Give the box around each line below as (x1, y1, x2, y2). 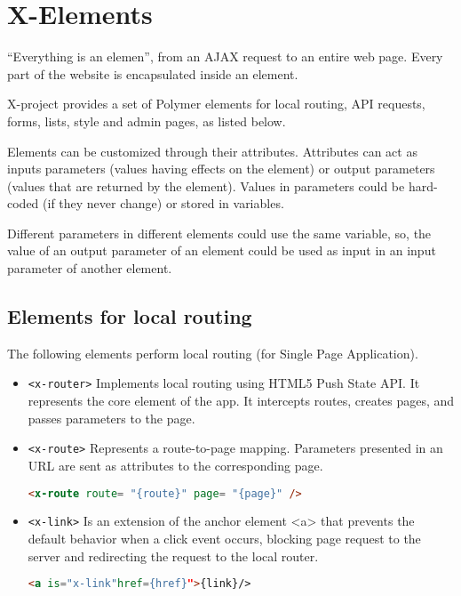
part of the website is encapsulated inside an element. (7, 64, 298, 83)
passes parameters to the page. (28, 408, 195, 427)
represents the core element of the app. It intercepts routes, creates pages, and (28, 391, 455, 410)
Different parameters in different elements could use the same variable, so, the (7, 223, 432, 242)
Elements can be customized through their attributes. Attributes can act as (7, 141, 417, 160)
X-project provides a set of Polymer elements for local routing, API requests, (7, 94, 425, 113)
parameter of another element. (7, 259, 172, 278)
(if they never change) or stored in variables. (43, 194, 284, 213)
